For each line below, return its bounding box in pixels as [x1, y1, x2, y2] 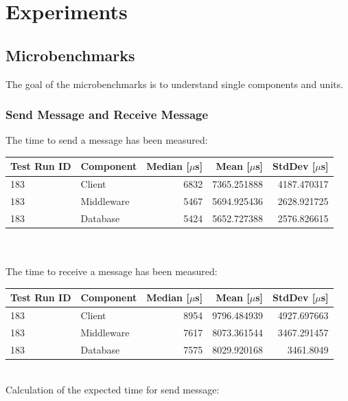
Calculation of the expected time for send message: [5, 382, 220, 396]
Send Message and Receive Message [5, 106, 209, 123]
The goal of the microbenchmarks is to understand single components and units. [5, 76, 344, 91]
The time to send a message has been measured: [5, 133, 208, 147]
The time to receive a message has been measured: [5, 264, 218, 279]
